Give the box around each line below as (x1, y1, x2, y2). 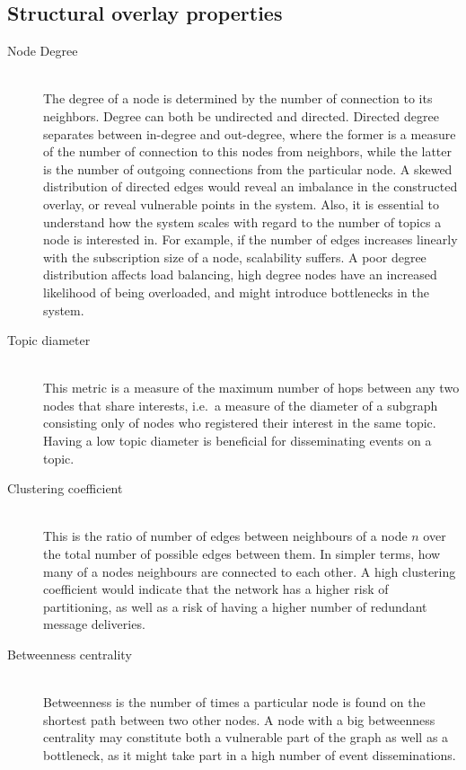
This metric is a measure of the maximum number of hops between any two (43, 378, 460, 397)
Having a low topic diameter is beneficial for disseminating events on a (43, 431, 432, 450)
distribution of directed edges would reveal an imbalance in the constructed (43, 177, 458, 196)
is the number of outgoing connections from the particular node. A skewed (43, 159, 453, 178)
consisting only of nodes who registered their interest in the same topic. (43, 413, 436, 432)
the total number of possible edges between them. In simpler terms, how (43, 544, 441, 563)
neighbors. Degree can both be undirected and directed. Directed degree (43, 106, 439, 125)
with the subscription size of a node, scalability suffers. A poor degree (43, 247, 426, 266)
